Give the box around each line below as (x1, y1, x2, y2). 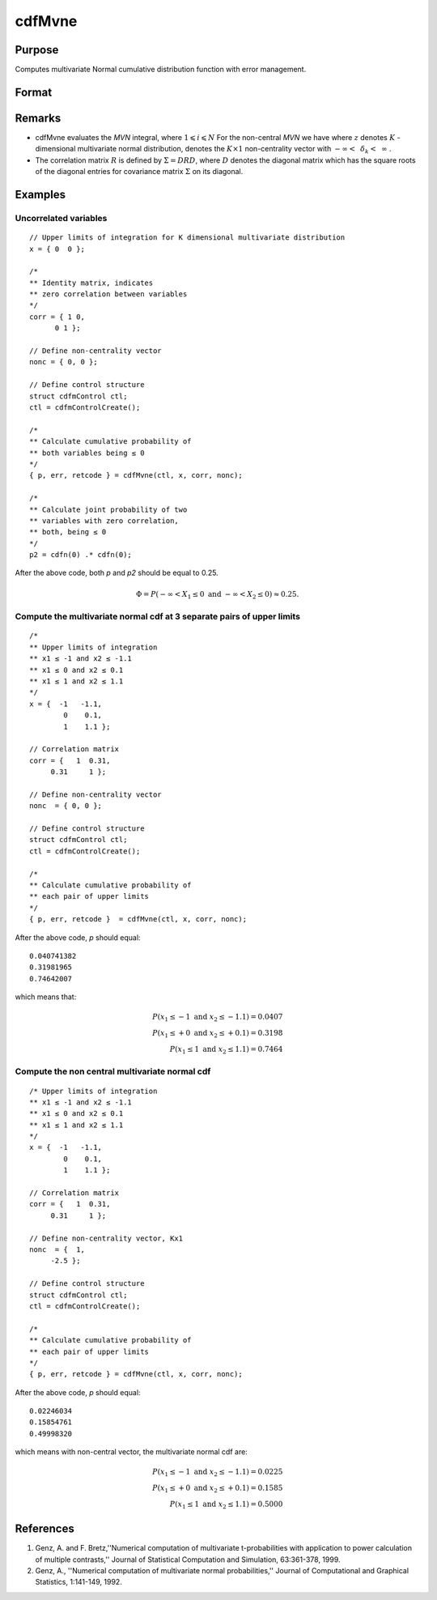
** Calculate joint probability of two (29, 504, 188, 514)
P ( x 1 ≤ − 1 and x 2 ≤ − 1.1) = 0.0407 (152, 1012, 283, 1023)
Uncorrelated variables (15, 212, 108, 223)
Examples (15, 187, 66, 202)
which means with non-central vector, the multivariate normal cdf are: (15, 1447, 248, 1457)
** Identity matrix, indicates (29, 278, 154, 287)
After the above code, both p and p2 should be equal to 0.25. (15, 568, 218, 578)
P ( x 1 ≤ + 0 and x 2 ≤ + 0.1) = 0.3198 (152, 1028, 283, 1040)
